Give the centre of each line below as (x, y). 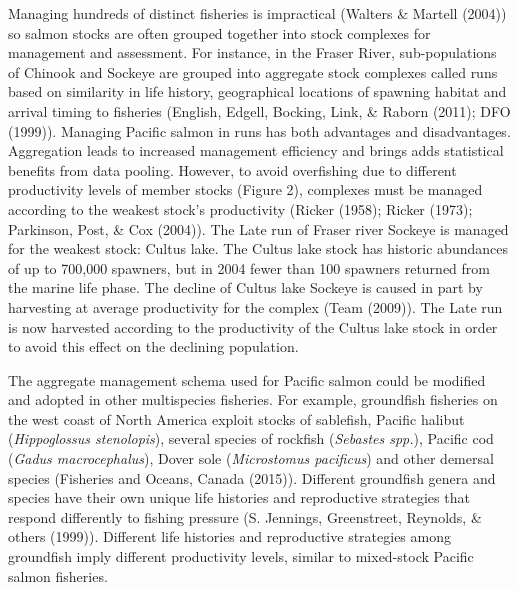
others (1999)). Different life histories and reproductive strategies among (229, 536)
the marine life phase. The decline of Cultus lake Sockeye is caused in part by (245, 287)
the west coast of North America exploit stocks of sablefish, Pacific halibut (236, 418)
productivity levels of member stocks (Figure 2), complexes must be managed (245, 189)
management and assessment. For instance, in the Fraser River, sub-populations (252, 52)
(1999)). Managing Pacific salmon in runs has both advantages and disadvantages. (259, 130)
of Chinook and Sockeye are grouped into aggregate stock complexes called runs (253, 71)
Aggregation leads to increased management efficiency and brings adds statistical (256, 150)
